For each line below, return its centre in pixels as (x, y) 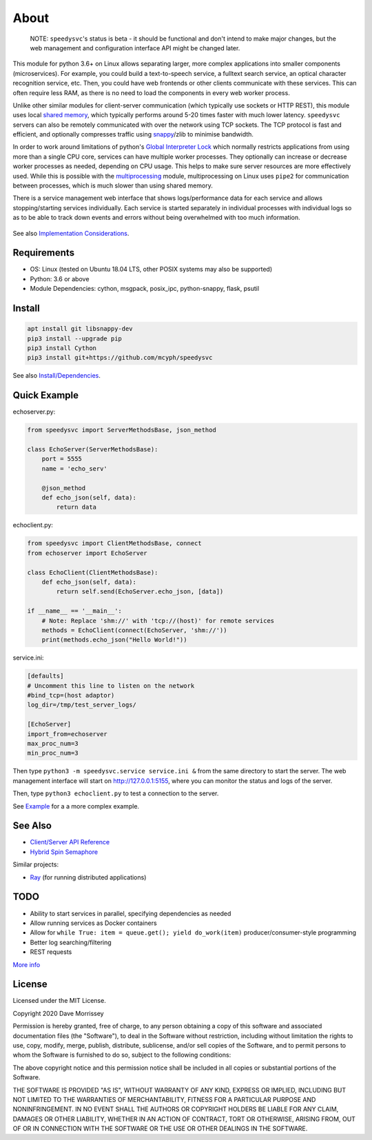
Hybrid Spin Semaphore (64, 852)
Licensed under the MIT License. (59, 1001)
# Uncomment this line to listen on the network (111, 685)
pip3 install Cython (62, 348)
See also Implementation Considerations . (71, 233)
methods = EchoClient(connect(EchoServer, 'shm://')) (134, 630)
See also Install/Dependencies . (57, 376)
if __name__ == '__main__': (74, 611)
